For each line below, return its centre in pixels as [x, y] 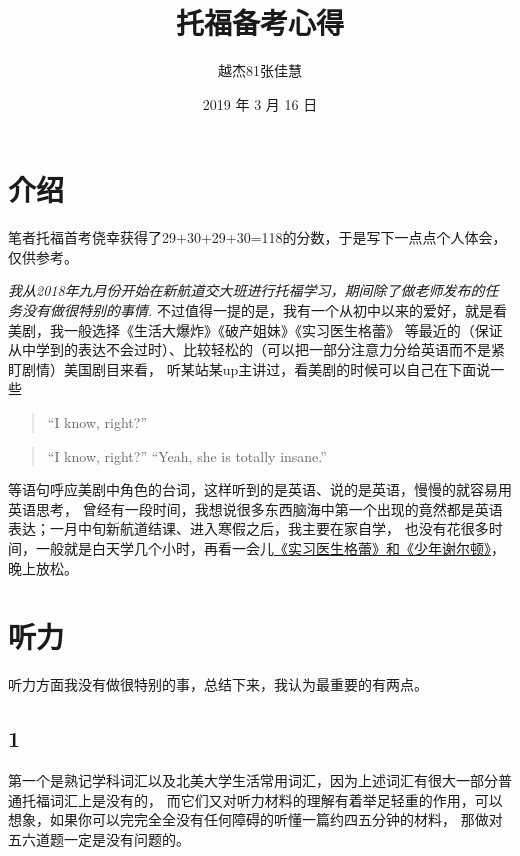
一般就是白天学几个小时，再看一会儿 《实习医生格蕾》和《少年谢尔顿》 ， [270, 547]
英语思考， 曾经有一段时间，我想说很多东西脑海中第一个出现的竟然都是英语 [255, 508]
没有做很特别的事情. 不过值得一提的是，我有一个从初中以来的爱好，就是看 [264, 310]
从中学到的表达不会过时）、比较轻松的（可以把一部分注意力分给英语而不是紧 [256, 349]
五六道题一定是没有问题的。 [99, 838]
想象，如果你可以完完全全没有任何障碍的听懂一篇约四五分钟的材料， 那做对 [255, 819]
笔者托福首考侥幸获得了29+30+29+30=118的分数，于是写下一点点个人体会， [257, 237]
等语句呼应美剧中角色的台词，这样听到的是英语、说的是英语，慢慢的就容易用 [260, 489]
